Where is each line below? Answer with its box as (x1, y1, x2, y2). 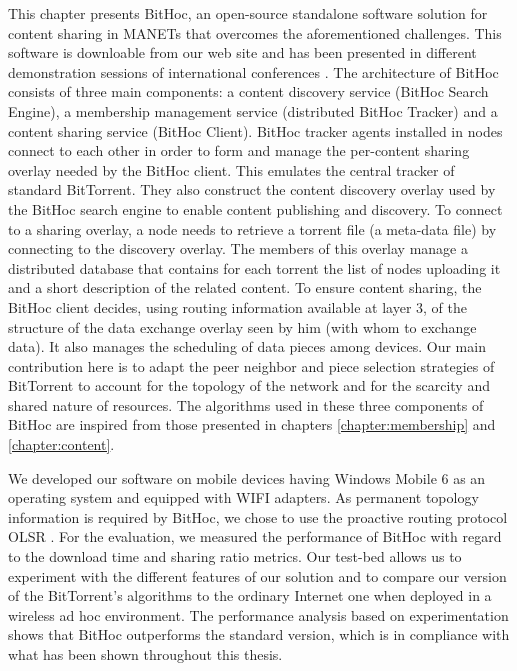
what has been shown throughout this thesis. (8, 644, 283, 664)
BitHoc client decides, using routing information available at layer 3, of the (8, 296, 467, 317)
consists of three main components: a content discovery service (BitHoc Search (8, 81, 489, 102)
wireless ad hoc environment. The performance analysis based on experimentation (8, 604, 509, 625)
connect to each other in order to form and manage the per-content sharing (8, 140, 470, 161)
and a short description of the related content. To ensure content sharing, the (8, 277, 482, 298)
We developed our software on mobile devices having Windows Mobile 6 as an (8, 467, 486, 488)
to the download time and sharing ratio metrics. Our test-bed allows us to (8, 546, 462, 567)
